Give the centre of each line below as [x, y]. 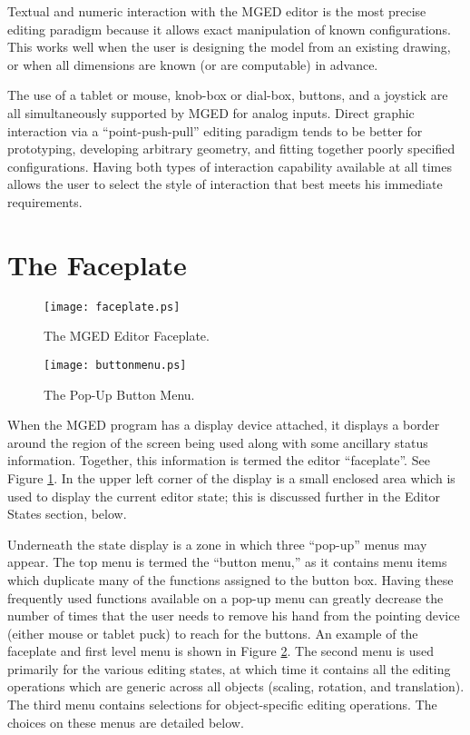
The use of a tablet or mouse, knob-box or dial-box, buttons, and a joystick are [228, 95]
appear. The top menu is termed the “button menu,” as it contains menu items [227, 562]
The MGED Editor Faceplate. [127, 336]
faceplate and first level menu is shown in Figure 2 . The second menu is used [221, 651]
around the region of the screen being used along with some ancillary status [218, 442]
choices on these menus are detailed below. [126, 722]
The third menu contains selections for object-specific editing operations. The [222, 705]
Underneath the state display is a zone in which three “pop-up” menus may [217, 544]
